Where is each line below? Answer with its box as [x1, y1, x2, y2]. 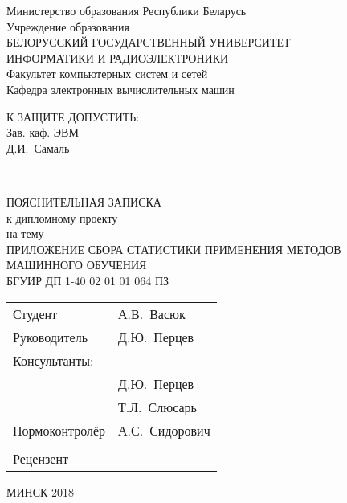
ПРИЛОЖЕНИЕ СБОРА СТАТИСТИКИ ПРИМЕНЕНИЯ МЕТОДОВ [6, 240, 341, 257]
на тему [6, 225, 44, 242]
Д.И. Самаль [6, 139, 70, 156]
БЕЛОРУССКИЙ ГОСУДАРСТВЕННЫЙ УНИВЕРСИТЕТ [6, 34, 291, 51]
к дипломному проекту [6, 209, 118, 226]
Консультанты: [13, 350, 94, 370]
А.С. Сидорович [118, 420, 210, 440]
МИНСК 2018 [6, 483, 75, 500]
